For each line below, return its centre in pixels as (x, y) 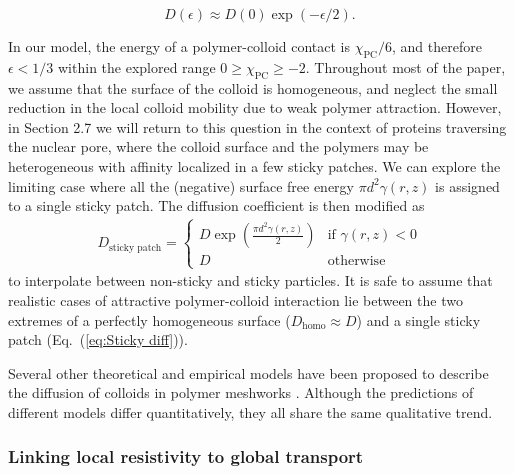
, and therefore (436, 46)
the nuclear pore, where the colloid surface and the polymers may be (218, 146)
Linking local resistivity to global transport (186, 456)
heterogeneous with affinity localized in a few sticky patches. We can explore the (254, 165)
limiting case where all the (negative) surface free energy (181, 185)
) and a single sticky (418, 319)
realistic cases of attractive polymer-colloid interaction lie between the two (235, 299)
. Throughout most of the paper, (405, 66)
